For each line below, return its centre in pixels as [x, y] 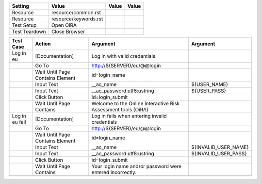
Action [43, 44]
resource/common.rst [76, 12]
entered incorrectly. [114, 172]
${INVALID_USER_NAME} [220, 147]
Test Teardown [29, 32]
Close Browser [68, 32]
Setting [20, 6]
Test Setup [24, 25]
